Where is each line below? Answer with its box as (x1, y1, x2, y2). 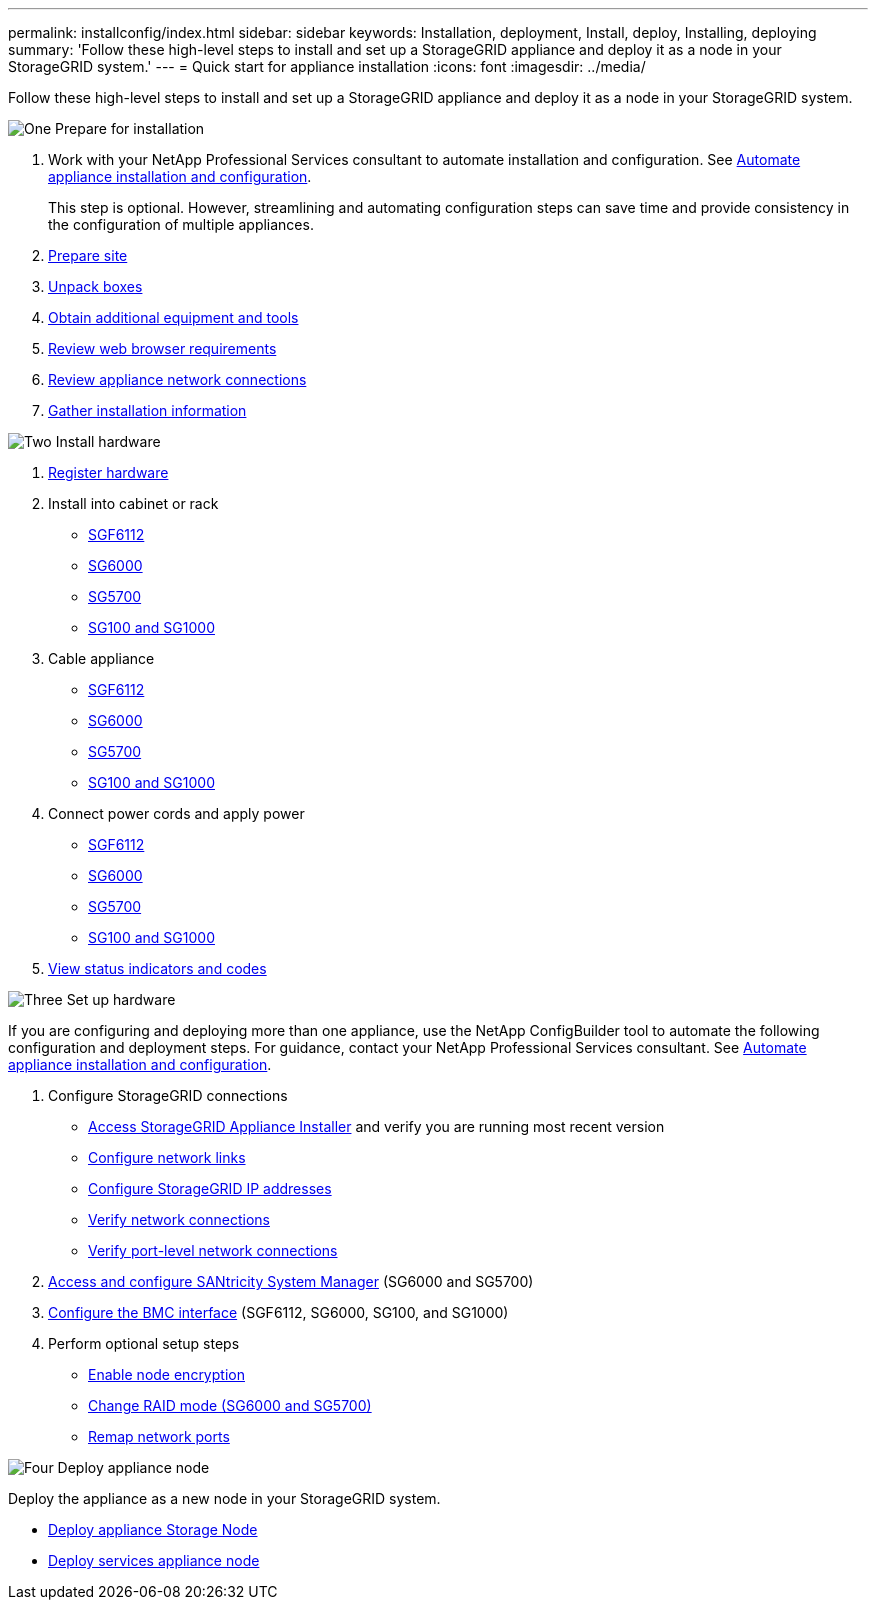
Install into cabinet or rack (48, 495, 219, 512)
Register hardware (48, 464, 169, 481)
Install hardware (55, 433, 161, 450)
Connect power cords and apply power (48, 805, 305, 822)
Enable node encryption (88, 1366, 245, 1383)
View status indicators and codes (48, 960, 267, 977)
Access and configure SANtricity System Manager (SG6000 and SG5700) (48, 1273, 534, 1290)
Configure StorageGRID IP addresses (88, 1180, 332, 1197)
